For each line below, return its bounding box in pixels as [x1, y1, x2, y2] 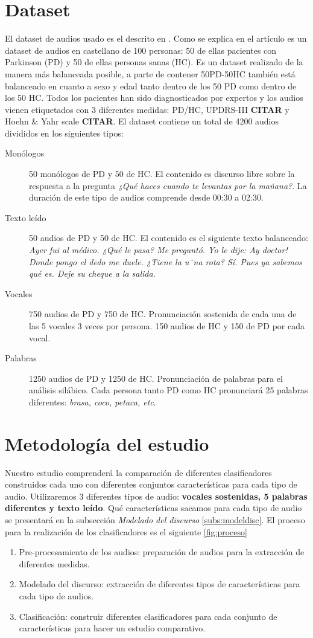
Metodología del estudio [5, 431, 209, 456]
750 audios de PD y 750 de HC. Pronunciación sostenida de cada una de [29, 308, 297, 320]
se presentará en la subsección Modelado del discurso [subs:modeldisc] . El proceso [5, 514, 305, 526]
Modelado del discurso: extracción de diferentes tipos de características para [19, 578, 300, 590]
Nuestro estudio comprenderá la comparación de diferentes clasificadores [5, 466, 272, 478]
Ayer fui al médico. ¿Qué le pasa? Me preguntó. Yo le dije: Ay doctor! [29, 243, 288, 256]
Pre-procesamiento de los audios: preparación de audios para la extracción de [19, 546, 305, 558]
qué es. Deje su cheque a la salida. [29, 267, 156, 280]
